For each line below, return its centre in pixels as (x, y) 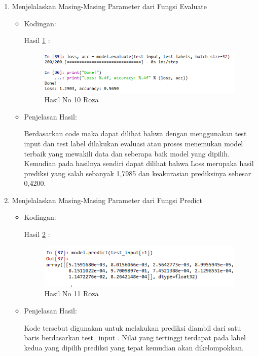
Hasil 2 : (37, 234)
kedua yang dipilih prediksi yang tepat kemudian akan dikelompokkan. (134, 347)
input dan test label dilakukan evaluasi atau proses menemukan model (134, 143)
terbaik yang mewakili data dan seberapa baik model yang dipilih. (127, 153)
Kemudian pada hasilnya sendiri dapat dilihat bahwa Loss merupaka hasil (139, 163)
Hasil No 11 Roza (71, 293)
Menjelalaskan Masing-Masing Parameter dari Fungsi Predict (107, 200)
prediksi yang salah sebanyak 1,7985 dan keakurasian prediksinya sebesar (138, 173)
